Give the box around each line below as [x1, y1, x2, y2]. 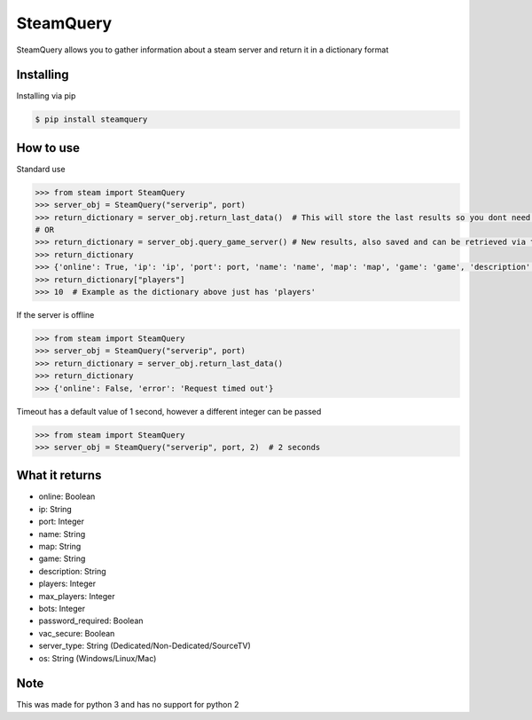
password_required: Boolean [38, 615, 144, 626]
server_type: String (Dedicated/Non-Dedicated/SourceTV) [38, 640, 252, 652]
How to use [16, 140, 80, 155]
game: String [38, 553, 86, 564]
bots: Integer [38, 603, 86, 613]
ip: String [38, 503, 73, 514]
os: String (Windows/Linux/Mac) [38, 653, 157, 663]
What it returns [16, 468, 102, 483]
